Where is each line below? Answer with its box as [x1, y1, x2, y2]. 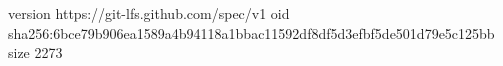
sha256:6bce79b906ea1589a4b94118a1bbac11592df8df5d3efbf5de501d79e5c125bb [8, 22, 495, 43]
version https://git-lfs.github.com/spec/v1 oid [8, 3, 290, 23]
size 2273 [8, 42, 63, 63]
